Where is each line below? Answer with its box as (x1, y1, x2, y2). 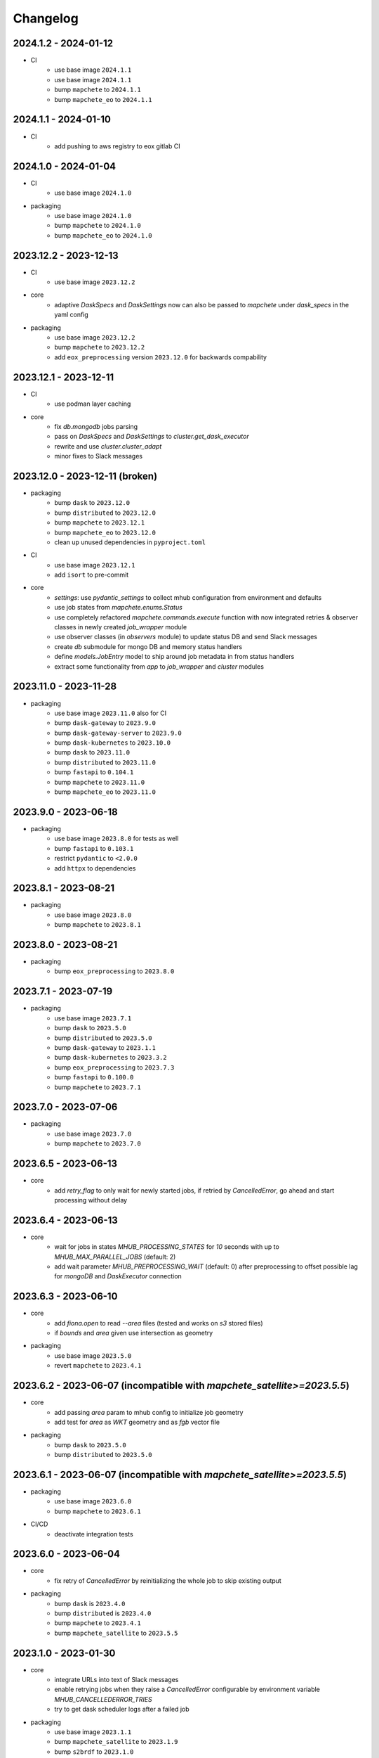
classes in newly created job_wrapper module (54, 623, 187, 631)
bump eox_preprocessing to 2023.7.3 (54, 1063, 175, 1072)
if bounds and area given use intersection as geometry (54, 1329, 213, 1337)
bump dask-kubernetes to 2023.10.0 (54, 738, 171, 747)
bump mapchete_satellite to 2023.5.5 (54, 1629, 178, 1637)
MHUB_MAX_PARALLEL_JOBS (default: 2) (54, 1252, 176, 1261)
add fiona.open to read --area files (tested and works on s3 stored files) (54, 1318, 263, 1327)
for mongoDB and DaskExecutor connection (54, 1272, 182, 1281)
